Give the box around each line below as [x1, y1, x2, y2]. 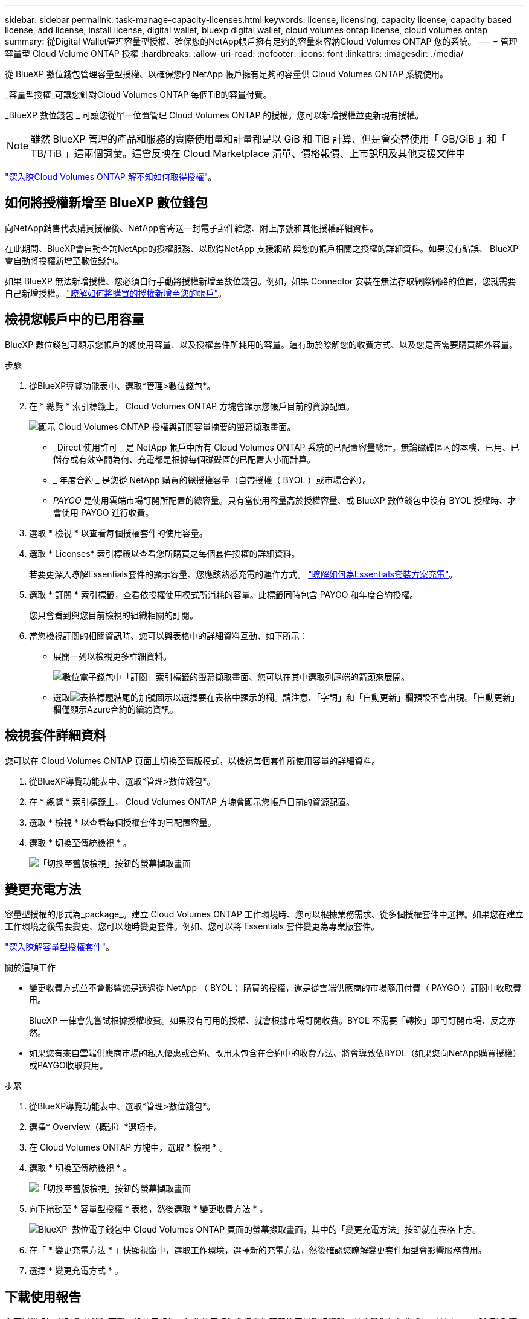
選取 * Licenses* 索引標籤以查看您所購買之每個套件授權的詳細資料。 [29, 548, 300, 559]
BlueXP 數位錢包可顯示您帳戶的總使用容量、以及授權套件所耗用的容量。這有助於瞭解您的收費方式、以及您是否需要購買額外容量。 [5, 339, 518, 350]
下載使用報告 [5, 1289, 81, 1305]
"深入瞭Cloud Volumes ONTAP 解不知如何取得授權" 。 [5, 172, 217, 182]
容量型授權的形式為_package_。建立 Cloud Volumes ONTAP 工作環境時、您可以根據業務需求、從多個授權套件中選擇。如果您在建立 [5, 909, 524, 920]
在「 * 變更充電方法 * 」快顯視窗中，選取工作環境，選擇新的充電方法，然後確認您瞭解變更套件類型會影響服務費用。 [29, 1245, 487, 1256]
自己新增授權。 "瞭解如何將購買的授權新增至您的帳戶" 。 [5, 287, 226, 298]
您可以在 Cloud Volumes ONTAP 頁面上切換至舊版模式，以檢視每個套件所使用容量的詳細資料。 [5, 755, 380, 766]
